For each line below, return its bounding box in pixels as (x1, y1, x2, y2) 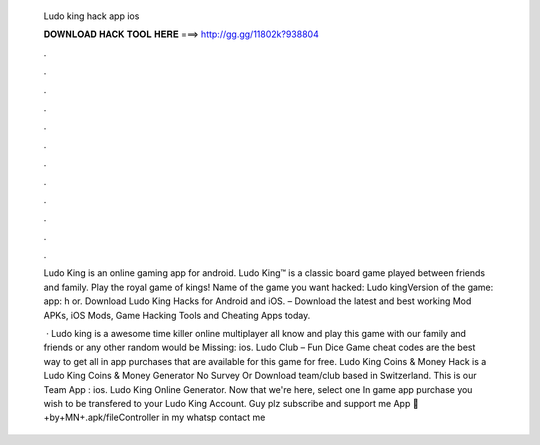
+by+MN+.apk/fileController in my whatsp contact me (43, 411, 266, 424)
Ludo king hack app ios (43, 10, 140, 22)
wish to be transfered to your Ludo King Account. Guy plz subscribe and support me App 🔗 (43, 397, 419, 409)
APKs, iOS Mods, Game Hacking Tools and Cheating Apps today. (43, 309, 311, 321)
